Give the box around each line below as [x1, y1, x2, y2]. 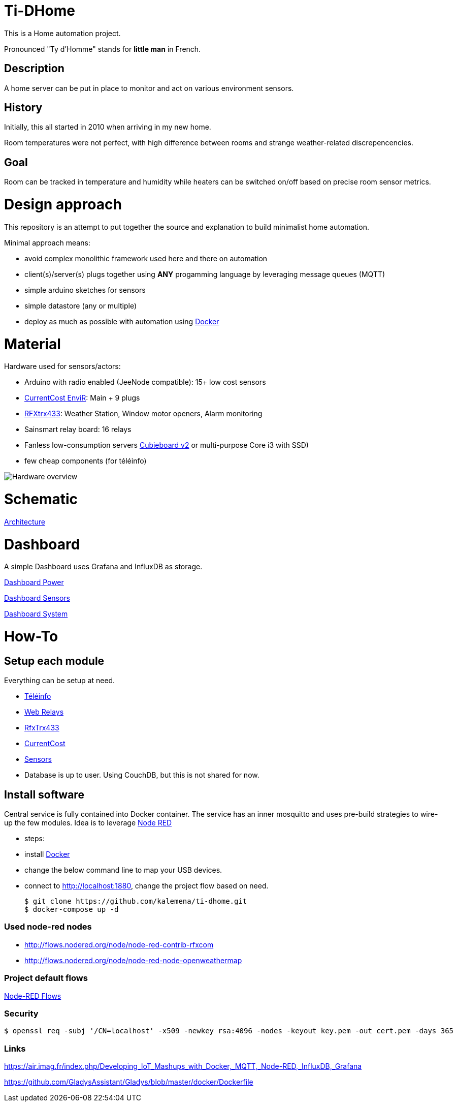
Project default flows [4, 973, 88, 984]
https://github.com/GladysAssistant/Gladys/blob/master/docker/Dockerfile [4, 1078, 253, 1087]
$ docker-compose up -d [24, 905, 119, 914]
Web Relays [24, 708, 64, 717]
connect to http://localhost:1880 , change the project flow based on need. [24, 881, 269, 890]
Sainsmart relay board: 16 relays [24, 425, 132, 434]
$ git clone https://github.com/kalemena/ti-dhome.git [24, 897, 247, 906]
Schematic [4, 490, 78, 508]
